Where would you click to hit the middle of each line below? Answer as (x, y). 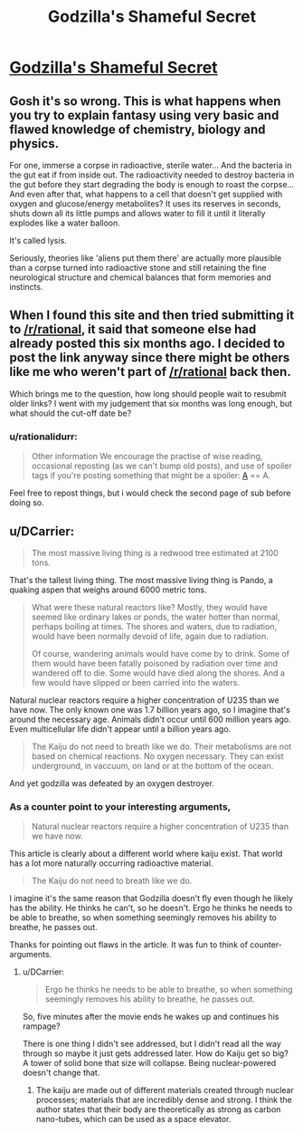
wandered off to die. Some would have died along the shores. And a (158, 673)
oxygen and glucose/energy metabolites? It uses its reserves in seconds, (145, 204)
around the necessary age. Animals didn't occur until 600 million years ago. (150, 719)
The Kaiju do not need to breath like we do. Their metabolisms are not (161, 746)
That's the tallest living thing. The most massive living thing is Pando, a (141, 580)
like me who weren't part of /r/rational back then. (150, 372)
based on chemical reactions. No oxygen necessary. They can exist (157, 756)
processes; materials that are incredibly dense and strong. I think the (164, 1100)
